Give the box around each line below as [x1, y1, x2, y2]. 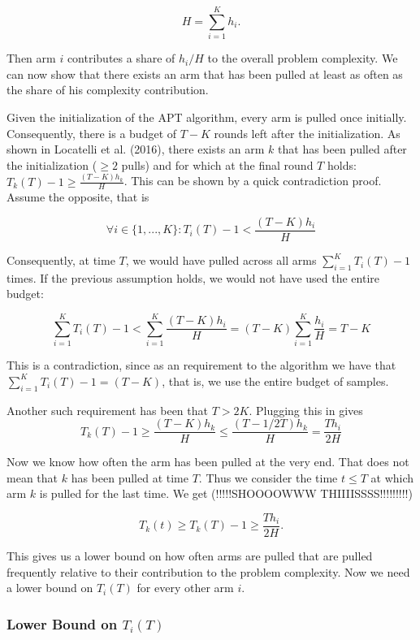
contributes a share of [67, 50, 175, 67]
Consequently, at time [6, 252, 115, 269]
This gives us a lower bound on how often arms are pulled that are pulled [6, 547, 373, 564]
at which [370, 469, 414, 486]
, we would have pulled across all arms [125, 252, 317, 269]
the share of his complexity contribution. [6, 81, 209, 98]
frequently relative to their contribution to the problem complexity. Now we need [6, 563, 410, 580]
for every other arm [136, 579, 234, 596]
